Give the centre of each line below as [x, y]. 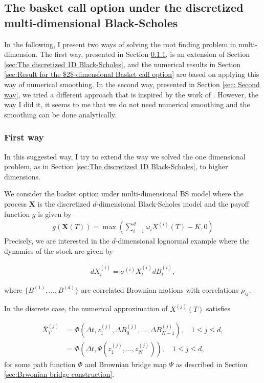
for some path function [40, 364]
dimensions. [22, 176]
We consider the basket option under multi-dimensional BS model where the [124, 194]
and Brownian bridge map [126, 364]
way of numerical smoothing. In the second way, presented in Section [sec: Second [132, 84]
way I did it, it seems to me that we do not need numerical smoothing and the [127, 104]
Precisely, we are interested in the [57, 241]
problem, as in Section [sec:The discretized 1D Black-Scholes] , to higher [116, 166]
